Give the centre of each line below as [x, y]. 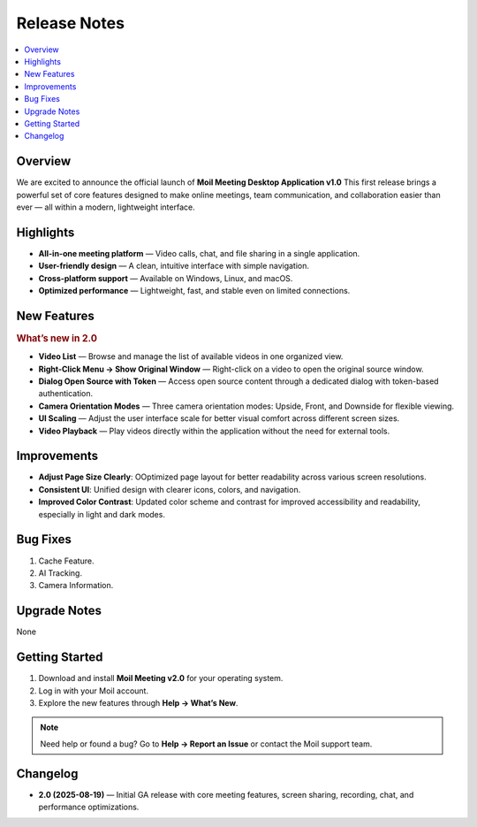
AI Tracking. [61, 573]
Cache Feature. [66, 561]
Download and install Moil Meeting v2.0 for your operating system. [161, 678]
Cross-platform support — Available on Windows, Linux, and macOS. [166, 278]
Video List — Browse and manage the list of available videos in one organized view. [191, 356]
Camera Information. [76, 586]
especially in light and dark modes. [102, 514]
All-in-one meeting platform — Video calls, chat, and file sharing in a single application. [199, 253]
